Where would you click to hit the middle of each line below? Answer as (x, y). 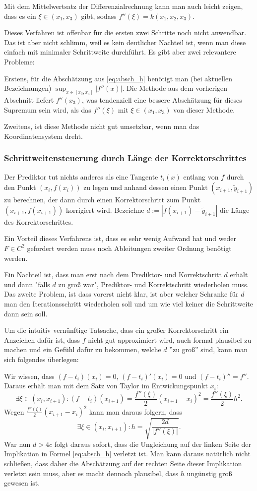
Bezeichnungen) (28, 88)
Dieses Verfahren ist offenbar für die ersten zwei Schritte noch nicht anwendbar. (125, 32)
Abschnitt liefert (29, 100)
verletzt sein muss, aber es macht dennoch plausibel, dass (91, 473)
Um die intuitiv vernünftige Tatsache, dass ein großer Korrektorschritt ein (116, 330)
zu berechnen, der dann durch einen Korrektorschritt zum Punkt (102, 200)
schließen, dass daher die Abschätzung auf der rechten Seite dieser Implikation (123, 463)
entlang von (201, 176)
